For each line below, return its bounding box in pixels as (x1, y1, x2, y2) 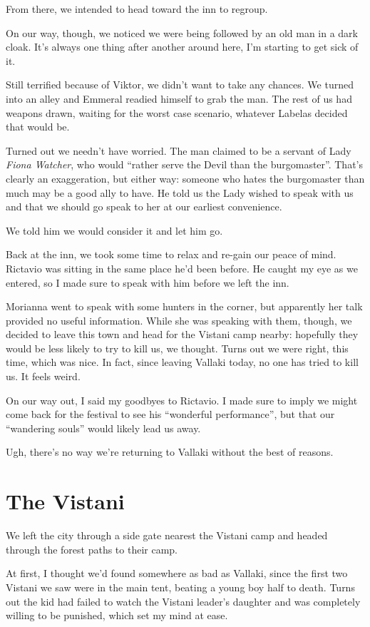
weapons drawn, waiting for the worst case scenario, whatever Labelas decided (6, 105, 348, 120)
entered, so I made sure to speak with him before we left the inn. (6, 275, 289, 290)
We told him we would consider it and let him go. (6, 223, 223, 238)
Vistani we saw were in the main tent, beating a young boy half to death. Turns (6, 579, 355, 594)
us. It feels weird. (6, 369, 81, 384)
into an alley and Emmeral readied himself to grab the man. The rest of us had (6, 91, 352, 106)
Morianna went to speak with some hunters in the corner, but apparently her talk (6, 299, 363, 314)
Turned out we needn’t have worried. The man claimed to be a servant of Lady (6, 143, 351, 158)
